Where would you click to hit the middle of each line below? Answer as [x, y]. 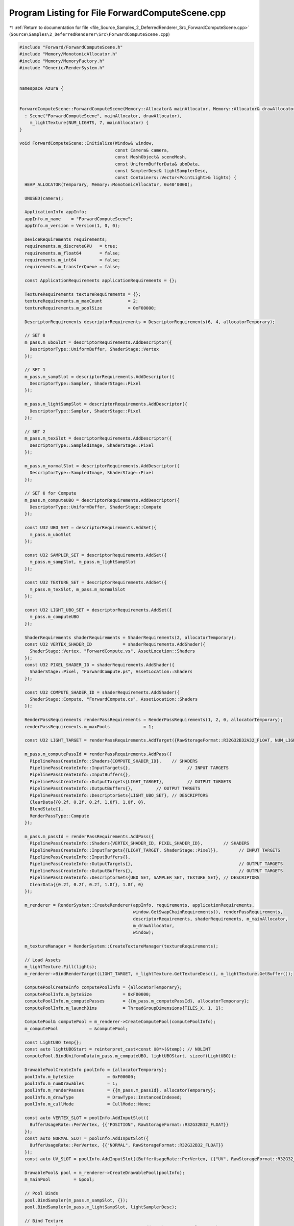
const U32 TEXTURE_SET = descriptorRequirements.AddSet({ [96, 583]
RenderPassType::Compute [60, 816]
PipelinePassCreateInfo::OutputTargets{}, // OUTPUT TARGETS [156, 864]
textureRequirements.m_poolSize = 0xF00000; [91, 308]
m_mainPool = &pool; [60, 1180]
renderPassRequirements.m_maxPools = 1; [89, 727]
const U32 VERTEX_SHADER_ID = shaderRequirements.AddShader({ [115, 644]
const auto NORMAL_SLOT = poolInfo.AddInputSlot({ [87, 1138]
